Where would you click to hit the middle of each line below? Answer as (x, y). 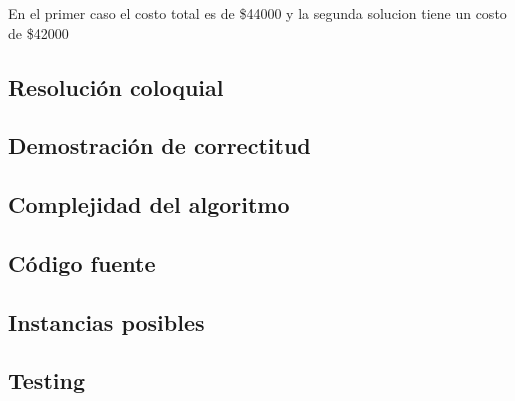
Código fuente (82, 262)
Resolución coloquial (116, 86)
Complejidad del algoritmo (149, 204)
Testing (46, 380)
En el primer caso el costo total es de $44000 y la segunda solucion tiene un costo (257, 13)
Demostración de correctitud (159, 145)
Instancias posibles (106, 321)
